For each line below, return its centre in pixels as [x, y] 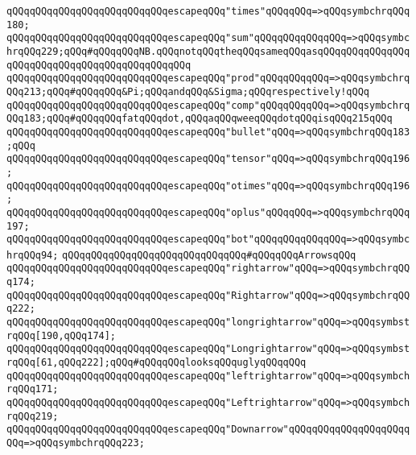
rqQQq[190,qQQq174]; [62, 335]
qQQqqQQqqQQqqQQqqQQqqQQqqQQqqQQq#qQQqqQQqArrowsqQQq [209, 255]
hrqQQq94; [33, 255]
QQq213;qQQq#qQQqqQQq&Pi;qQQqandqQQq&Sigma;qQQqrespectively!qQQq [188, 91]
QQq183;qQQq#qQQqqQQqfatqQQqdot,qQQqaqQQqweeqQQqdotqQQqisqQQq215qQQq [200, 119]
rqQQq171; [33, 389]
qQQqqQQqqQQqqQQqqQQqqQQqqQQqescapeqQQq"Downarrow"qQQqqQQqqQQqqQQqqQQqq [208, 430]
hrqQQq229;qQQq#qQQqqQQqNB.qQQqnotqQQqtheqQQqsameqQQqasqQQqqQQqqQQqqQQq [208, 51]
